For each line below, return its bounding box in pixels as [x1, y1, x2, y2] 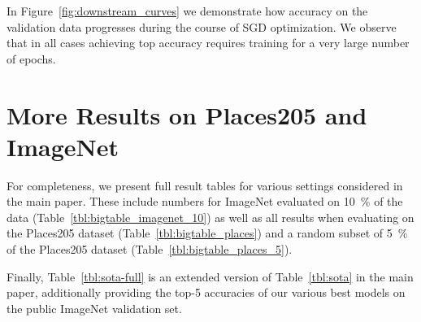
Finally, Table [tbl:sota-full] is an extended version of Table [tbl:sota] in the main [7, 268, 414, 285]
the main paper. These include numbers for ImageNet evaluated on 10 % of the [7, 193, 403, 210]
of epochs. [7, 50, 56, 67]
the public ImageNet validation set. [7, 299, 182, 316]
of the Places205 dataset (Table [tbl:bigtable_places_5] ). [7, 241, 293, 258]
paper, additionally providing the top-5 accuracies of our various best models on [7, 284, 406, 301]
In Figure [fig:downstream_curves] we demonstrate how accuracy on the [7, 2, 368, 19]
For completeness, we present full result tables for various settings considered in [7, 176, 403, 194]
